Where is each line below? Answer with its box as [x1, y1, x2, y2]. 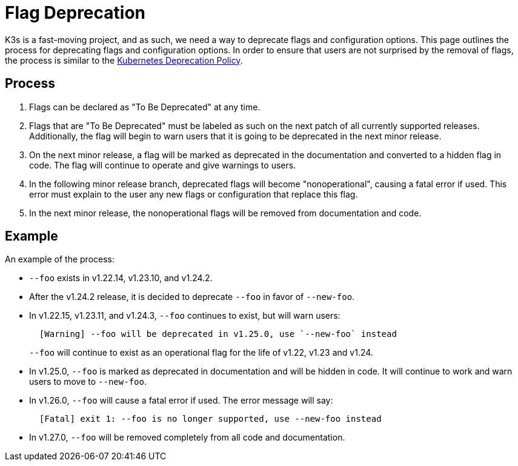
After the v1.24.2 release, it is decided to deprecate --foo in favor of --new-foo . [29, 291, 355, 302]
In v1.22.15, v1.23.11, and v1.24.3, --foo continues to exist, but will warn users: [29, 310, 340, 321]
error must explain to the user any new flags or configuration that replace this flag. [29, 188, 358, 199]
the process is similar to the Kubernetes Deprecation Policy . [5, 55, 243, 65]
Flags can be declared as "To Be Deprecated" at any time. [29, 101, 261, 112]
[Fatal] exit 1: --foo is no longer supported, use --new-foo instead [39, 414, 382, 424]
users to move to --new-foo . [29, 376, 147, 387]
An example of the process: [5, 254, 115, 265]
